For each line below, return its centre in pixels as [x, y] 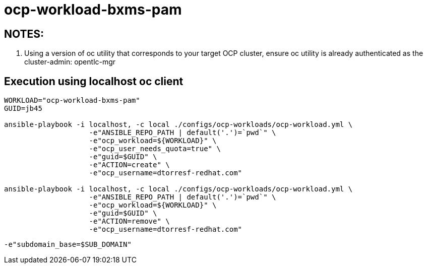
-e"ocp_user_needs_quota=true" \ [155, 149]
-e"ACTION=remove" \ [129, 221]
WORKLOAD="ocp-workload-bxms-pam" [72, 100]
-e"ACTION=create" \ [129, 165]
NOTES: [24, 34]
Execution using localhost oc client [94, 81]
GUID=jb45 [23, 109]
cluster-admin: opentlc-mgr [70, 62]
